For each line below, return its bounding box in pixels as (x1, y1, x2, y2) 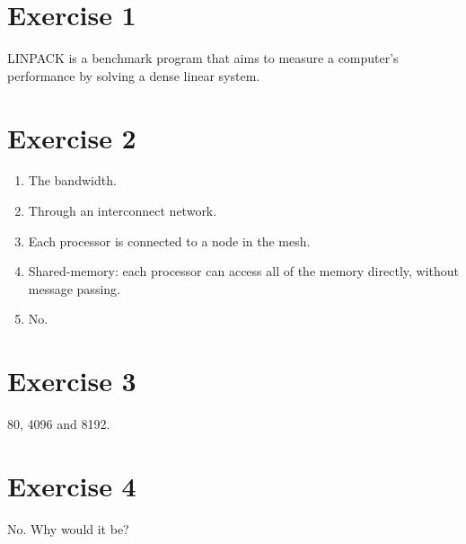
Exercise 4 (7, 467, 136, 504)
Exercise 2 (7, 119, 136, 156)
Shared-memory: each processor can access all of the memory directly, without (28, 262, 460, 281)
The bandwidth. (28, 171, 117, 190)
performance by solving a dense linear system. (7, 66, 260, 85)
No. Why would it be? (7, 519, 129, 538)
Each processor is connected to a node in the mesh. (28, 231, 311, 250)
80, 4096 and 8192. (7, 415, 110, 433)
